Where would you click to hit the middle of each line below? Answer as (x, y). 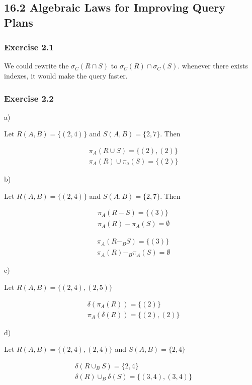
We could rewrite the (36, 66)
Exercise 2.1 (29, 47)
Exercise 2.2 (29, 98)
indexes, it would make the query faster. (66, 75)
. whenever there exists (213, 66)
